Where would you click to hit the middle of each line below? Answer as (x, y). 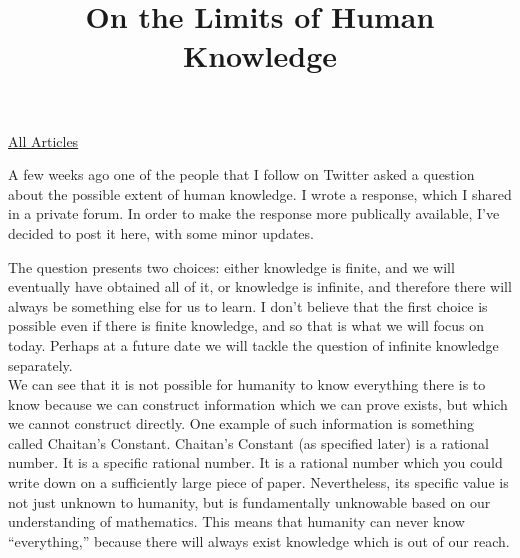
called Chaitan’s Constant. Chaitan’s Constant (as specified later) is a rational (248, 442)
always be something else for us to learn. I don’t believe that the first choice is (248, 305)
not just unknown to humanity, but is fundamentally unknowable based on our (249, 501)
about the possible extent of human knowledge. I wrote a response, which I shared (260, 193)
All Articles (43, 140)
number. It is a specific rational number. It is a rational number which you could (255, 462)
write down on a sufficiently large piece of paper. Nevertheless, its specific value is (258, 482)
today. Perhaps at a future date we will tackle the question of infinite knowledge (253, 344)
